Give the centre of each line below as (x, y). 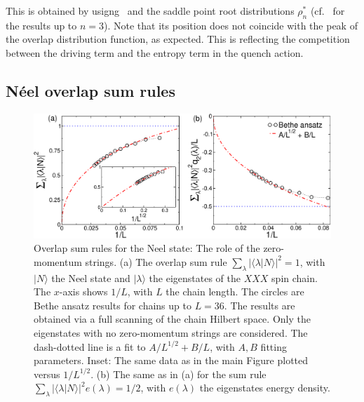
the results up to (41, 25)
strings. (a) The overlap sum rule (156, 261)
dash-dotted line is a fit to (90, 346)
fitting (274, 346)
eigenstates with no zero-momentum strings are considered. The (171, 332)
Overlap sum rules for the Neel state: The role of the (147, 248)
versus (47, 374)
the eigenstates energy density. (265, 388)
